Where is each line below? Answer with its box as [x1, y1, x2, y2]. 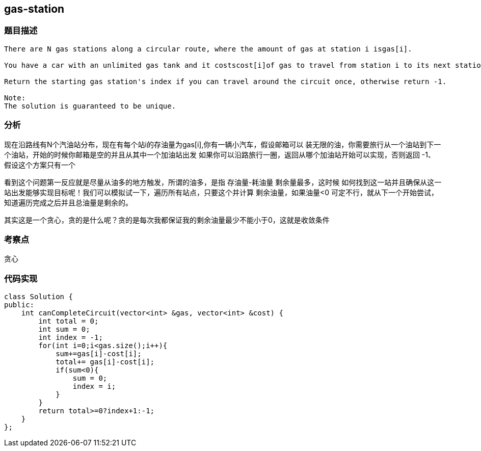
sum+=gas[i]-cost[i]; [56, 350, 142, 358]
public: [4, 301, 35, 309]
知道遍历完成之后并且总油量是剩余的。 [4, 198, 132, 207]
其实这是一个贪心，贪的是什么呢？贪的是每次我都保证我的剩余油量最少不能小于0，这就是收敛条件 [4, 215, 330, 224]
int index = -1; [38, 333, 103, 342]
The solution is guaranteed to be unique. [4, 101, 176, 110]
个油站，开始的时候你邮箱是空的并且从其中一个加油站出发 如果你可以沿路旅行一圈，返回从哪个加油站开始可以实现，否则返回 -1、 [4, 150, 436, 159]
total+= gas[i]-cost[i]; [56, 358, 155, 366]
